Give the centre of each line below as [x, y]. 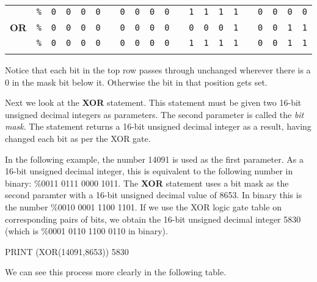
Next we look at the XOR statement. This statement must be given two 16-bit [153, 102]
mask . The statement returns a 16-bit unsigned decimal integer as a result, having [158, 126]
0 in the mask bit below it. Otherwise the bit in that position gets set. [136, 82]
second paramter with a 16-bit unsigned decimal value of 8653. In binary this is [154, 195]
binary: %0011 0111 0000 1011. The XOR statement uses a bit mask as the [147, 183]
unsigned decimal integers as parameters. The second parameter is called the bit [155, 114]
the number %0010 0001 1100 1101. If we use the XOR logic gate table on [143, 206]
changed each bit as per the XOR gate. [78, 138]
